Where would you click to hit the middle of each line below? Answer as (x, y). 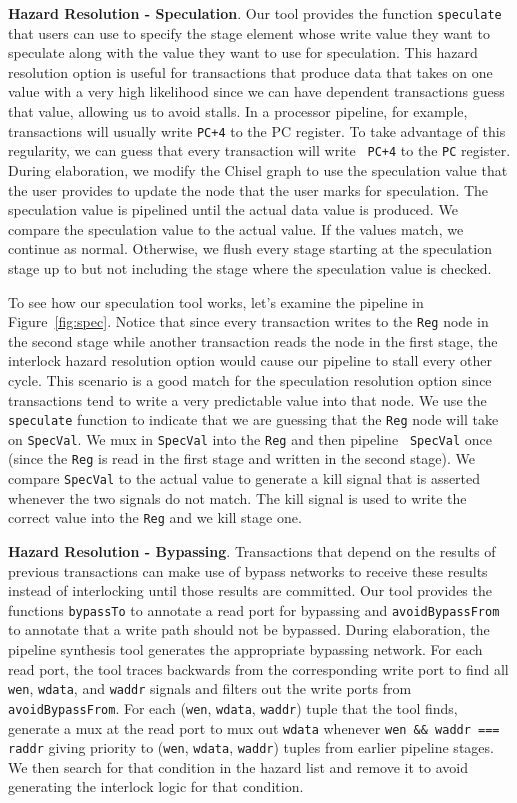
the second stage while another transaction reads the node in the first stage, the (253, 340)
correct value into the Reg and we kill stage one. (155, 517)
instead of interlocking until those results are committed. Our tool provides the (250, 590)
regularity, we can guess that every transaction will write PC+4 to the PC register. (259, 150)
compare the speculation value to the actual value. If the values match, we (236, 228)
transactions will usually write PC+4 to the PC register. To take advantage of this (257, 130)
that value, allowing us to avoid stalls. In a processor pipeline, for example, (238, 111)
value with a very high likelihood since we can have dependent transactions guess (256, 91)
